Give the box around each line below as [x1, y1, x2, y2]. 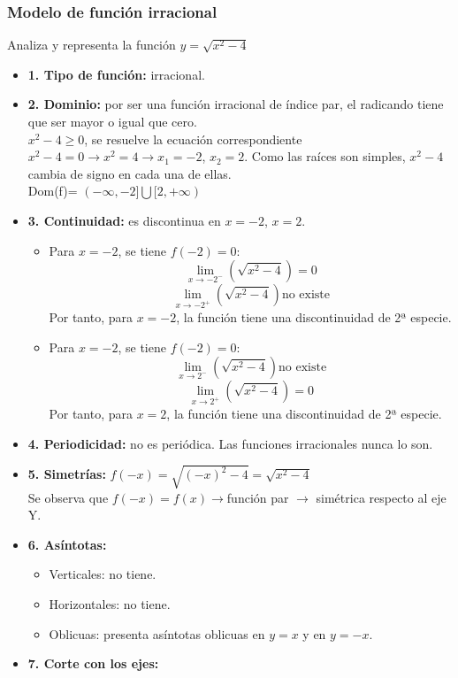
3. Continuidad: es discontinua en [27, 211, 221, 229]
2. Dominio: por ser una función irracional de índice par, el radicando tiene [27, 95, 444, 113]
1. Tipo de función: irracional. [27, 65, 205, 83]
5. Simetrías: [27, 465, 106, 483]
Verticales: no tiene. [49, 565, 156, 583]
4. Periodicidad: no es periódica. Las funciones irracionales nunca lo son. [27, 434, 433, 452]
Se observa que [27, 488, 109, 506]
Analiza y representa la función [7, 35, 176, 54]
